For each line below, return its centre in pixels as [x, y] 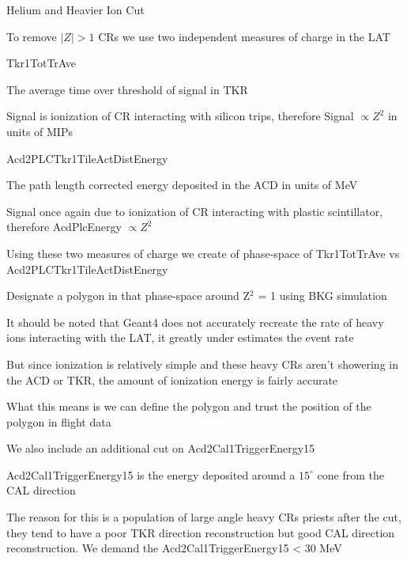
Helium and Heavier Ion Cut [75, 9]
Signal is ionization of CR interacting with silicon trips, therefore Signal [180, 116]
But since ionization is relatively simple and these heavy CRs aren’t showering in [202, 364]
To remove [32, 36]
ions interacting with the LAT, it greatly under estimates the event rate [180, 337]
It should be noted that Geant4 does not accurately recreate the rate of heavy [195, 322]
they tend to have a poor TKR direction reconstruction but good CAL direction [201, 532]
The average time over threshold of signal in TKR [127, 89]
